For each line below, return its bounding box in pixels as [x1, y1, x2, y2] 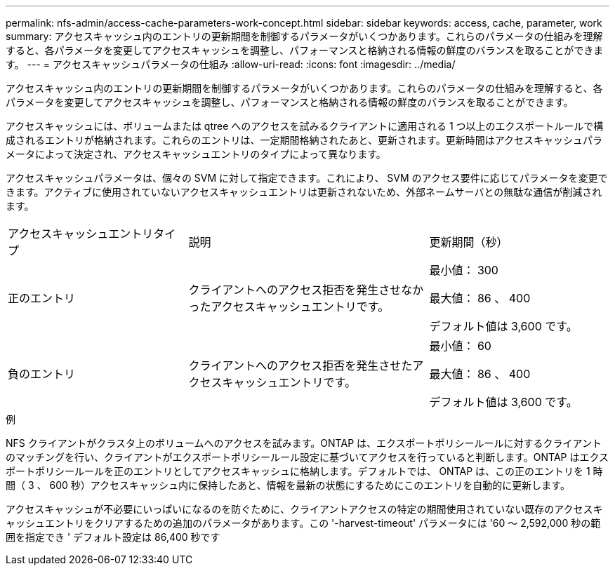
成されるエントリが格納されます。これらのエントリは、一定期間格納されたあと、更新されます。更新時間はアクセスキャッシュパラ [6, 134, 602, 146]
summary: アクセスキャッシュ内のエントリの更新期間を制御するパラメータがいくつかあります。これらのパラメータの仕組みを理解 [6, 30, 603, 42]
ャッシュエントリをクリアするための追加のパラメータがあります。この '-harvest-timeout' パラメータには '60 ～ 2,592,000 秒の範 [6, 517, 601, 529]
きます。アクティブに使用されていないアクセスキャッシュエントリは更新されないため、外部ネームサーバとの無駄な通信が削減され [6, 186, 602, 198]
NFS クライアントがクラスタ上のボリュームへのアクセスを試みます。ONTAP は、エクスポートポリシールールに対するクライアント [6, 437, 602, 449]
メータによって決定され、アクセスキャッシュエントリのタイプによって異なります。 [6, 148, 386, 160]
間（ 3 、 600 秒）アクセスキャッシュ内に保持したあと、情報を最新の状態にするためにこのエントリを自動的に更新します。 [6, 479, 570, 491]
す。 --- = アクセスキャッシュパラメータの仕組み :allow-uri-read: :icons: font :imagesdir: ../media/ [6, 58, 456, 70]
